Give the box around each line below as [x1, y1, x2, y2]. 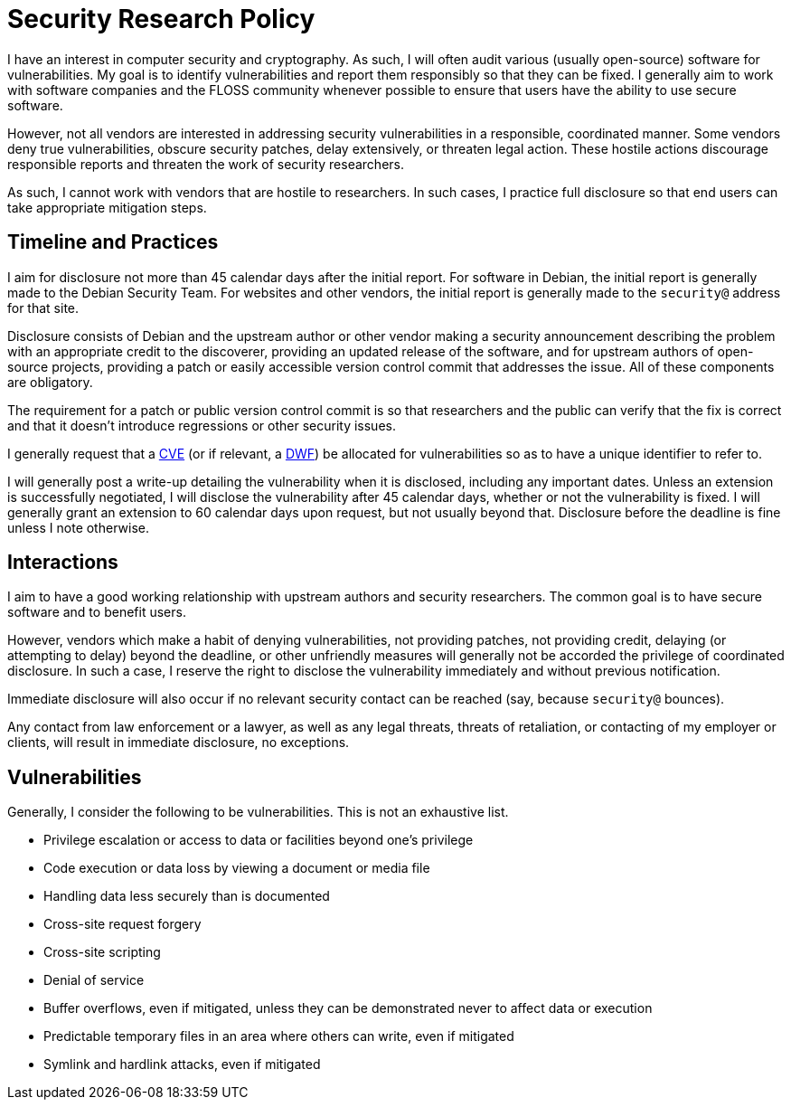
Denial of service [43, 972, 145, 989]
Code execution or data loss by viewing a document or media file [43, 860, 430, 876]
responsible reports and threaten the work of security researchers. [7, 156, 404, 172]
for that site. [7, 299, 80, 316]
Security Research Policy [7, 4, 315, 34]
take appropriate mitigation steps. [7, 199, 207, 215]
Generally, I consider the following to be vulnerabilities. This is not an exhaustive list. [7, 804, 509, 820]
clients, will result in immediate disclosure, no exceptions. [7, 734, 350, 751]
